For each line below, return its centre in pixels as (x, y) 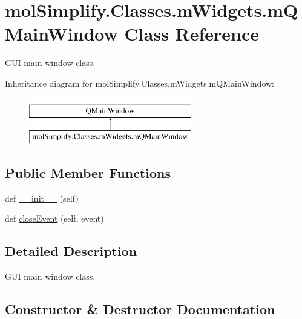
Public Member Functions (88, 173)
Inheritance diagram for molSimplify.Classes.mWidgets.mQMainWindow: (140, 83)
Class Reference (192, 34)
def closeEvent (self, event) (54, 218)
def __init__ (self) (42, 198)
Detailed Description (71, 251)
